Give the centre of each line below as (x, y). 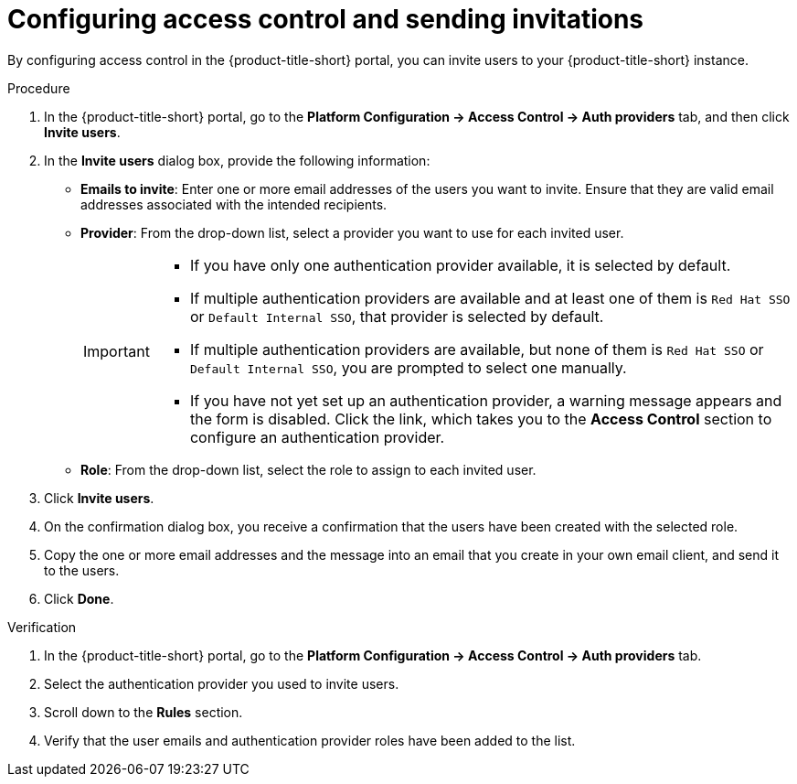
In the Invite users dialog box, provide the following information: (237, 160)
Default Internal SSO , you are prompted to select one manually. (408, 367)
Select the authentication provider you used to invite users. (222, 683)
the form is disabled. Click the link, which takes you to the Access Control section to (481, 419)
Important (117, 351)
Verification (42, 627)
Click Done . (79, 598)
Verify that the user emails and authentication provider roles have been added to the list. (310, 740)
